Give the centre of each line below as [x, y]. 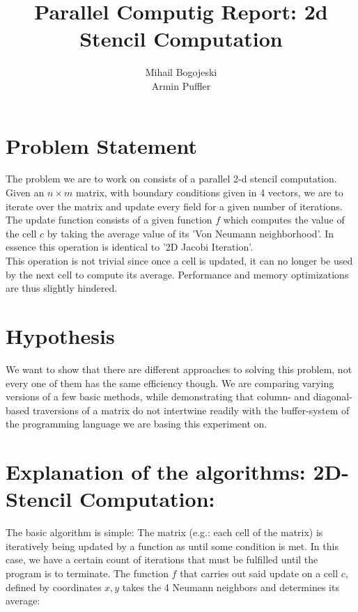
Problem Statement [101, 145]
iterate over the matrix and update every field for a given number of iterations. [174, 206]
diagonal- [333, 397]
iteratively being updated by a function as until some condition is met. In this [172, 546]
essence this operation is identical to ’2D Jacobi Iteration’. [130, 247]
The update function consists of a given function [109, 220]
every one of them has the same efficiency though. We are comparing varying [170, 383]
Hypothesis [60, 335]
